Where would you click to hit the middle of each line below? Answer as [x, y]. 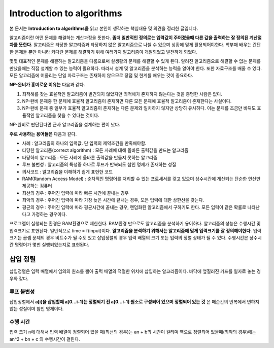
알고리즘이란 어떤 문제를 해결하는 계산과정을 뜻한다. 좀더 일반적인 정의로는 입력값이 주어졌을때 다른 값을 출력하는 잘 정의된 [129, 38]
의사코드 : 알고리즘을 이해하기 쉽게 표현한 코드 [67, 171]
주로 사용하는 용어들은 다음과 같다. [43, 134]
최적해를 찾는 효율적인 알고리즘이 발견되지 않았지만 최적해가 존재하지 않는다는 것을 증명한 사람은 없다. [122, 94]
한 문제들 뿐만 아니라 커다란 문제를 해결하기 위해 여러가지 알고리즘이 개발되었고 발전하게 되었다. [104, 52]
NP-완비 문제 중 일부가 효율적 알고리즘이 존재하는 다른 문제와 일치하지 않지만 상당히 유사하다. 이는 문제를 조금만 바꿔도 [139, 108]
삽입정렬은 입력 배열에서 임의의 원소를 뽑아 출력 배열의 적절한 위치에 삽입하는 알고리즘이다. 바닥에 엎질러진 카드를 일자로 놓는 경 [135, 271]
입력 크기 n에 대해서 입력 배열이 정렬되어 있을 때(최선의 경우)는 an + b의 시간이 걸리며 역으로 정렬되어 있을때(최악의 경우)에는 [133, 332]
